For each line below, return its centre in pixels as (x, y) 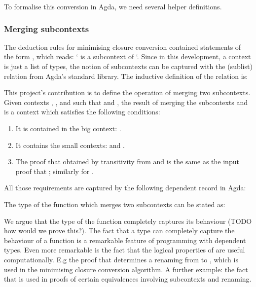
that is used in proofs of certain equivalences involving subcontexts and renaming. (128, 279)
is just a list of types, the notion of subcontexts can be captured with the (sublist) (128, 66)
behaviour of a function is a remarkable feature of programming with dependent (125, 240)
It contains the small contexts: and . (70, 145)
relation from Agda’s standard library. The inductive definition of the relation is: (126, 76)
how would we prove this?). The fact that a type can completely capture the (119, 231)
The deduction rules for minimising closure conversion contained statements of (123, 47)
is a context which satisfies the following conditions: (82, 112)
